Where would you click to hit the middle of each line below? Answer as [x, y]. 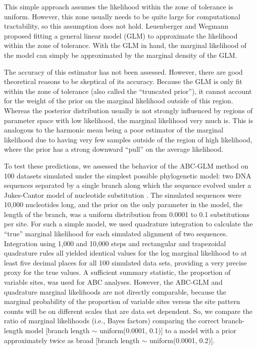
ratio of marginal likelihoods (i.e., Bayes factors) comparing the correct [112, 321]
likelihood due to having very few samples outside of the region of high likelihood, [128, 139]
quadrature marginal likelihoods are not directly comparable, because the [115, 291]
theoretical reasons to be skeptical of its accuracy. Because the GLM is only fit [123, 81]
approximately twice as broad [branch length [72, 340]
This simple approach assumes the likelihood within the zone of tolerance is [119, 6]
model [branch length [57, 330]
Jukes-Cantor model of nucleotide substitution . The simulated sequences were [123, 195]
